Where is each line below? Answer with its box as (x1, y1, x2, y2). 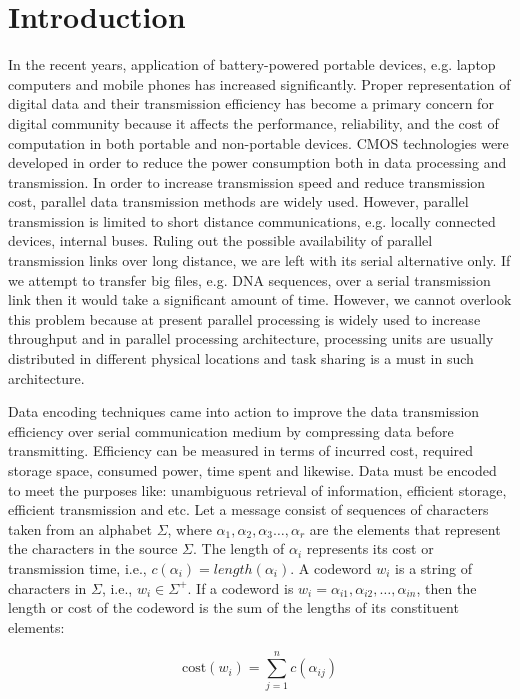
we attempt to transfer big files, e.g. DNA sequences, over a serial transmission (8, 269, 491, 290)
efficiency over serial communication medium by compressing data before (8, 420, 454, 441)
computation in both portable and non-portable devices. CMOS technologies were (8, 132, 509, 153)
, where (167, 518, 212, 539)
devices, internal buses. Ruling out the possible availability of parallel (8, 230, 433, 251)
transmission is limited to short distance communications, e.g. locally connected (8, 210, 496, 231)
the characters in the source (8, 538, 178, 559)
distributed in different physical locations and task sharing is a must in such (8, 348, 474, 369)
